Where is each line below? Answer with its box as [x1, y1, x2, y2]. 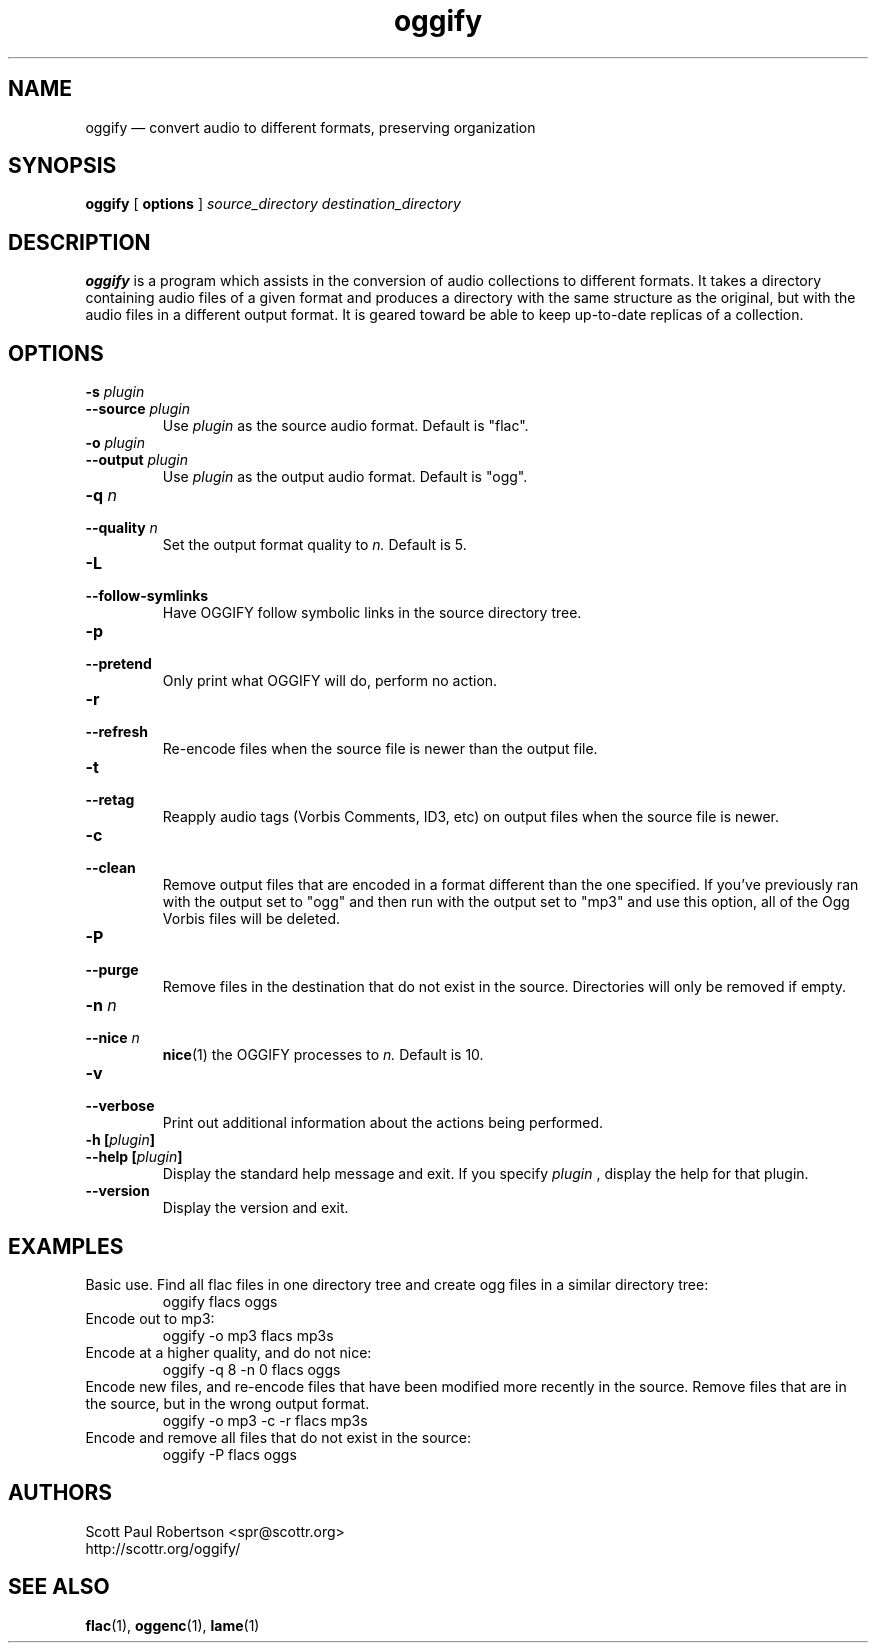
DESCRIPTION [8, 229, 151, 255]
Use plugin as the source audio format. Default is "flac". [162, 417, 529, 435]
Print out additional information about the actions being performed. [162, 1114, 603, 1132]
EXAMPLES [8, 1233, 124, 1259]
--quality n [85, 519, 158, 537]
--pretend [85, 655, 152, 673]
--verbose [85, 1097, 155, 1115]
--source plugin [85, 400, 191, 418]
